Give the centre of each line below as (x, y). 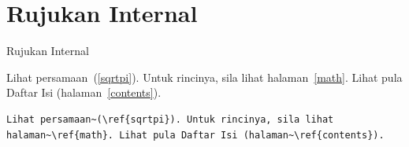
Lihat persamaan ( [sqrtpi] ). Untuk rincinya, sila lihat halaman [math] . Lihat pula (204, 77)
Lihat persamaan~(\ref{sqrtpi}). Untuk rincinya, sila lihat (170, 119)
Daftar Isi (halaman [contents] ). (84, 92)
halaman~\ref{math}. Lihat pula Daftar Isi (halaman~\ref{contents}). (195, 135)
